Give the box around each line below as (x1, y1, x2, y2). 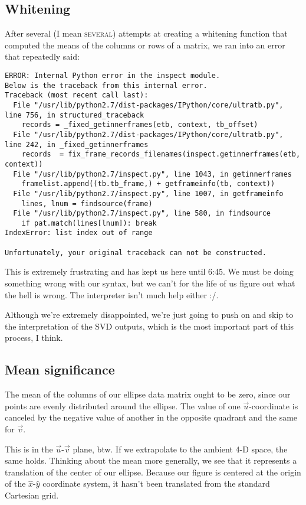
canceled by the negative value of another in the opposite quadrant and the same (5, 411, 298, 423)
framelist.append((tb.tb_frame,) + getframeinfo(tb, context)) (21, 180, 275, 188)
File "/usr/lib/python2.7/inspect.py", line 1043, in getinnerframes (13, 170, 292, 178)
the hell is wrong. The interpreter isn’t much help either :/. (5, 288, 219, 301)
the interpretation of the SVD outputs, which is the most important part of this (5, 320, 294, 332)
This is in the (5, 442, 53, 455)
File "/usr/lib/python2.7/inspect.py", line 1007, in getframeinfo (13, 189, 284, 198)
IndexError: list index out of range (5, 229, 153, 237)
